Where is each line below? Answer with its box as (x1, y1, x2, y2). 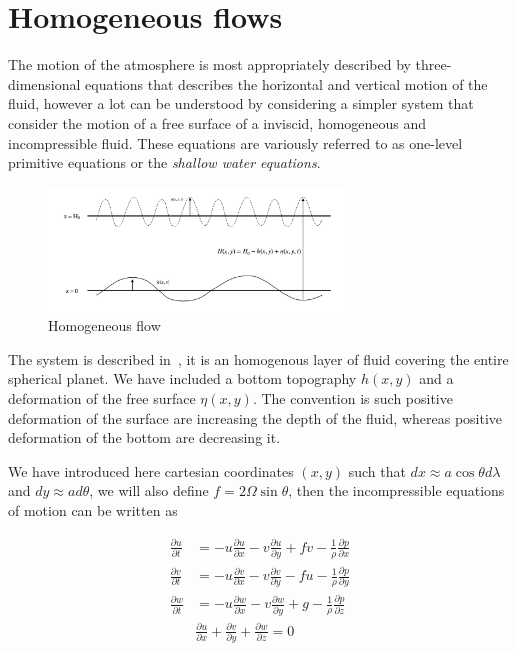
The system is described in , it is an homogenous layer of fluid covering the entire (8, 348, 509, 369)
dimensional (8, 73, 81, 94)
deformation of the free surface (8, 387, 196, 408)
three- (415, 54, 452, 75)
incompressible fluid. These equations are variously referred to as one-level (8, 132, 463, 153)
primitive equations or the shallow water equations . (8, 152, 321, 173)
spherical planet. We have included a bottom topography (8, 368, 357, 389)
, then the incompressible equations (288, 480, 505, 501)
